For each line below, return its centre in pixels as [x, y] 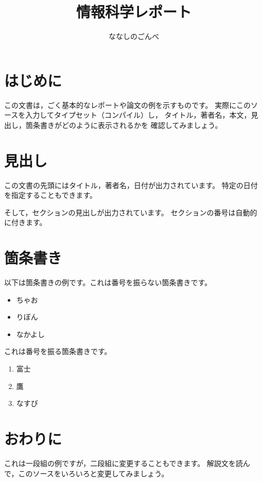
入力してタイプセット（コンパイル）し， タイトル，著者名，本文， [138, 115]
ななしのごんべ [134, 36]
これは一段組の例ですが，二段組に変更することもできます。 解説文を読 [124, 463]
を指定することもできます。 [51, 195]
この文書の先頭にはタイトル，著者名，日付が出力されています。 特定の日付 [131, 185]
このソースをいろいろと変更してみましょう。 [93, 473]
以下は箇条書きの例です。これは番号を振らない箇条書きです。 [108, 282]
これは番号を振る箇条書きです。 [58, 351]
